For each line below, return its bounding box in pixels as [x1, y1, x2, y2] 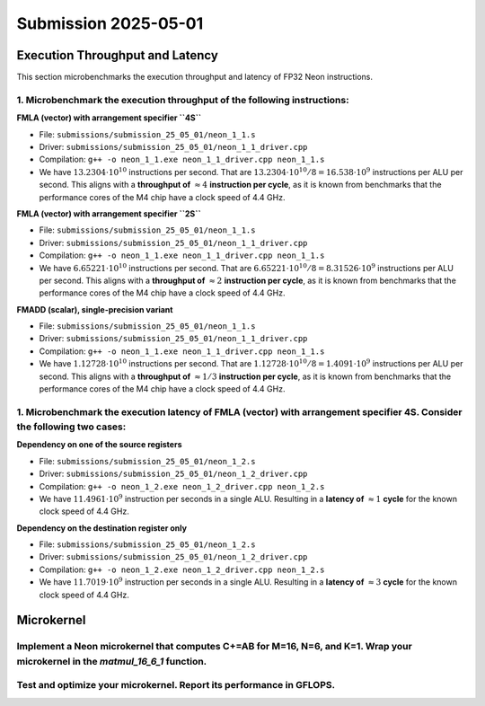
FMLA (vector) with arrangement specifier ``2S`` [16, 207, 201, 219]
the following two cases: [16, 420, 127, 433]
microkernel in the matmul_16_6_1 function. [16, 655, 207, 667]
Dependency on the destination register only [16, 522, 188, 534]
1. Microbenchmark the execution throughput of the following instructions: [16, 93, 349, 106]
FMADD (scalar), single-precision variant [16, 304, 173, 314]
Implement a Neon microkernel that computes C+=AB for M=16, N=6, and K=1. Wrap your [16, 640, 412, 653]
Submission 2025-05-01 [16, 13, 204, 33]
